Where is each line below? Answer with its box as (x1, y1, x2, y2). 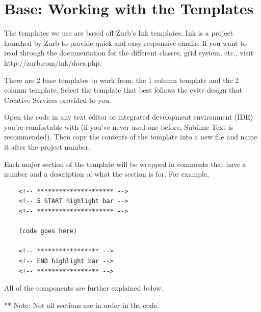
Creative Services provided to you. (4, 94, 111, 105)
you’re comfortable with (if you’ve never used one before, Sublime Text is (4, 121, 233, 132)
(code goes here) (18, 228, 77, 235)
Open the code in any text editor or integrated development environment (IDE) (4, 111, 253, 122)
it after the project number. (4, 141, 90, 152)
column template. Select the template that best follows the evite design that (4, 84, 242, 95)
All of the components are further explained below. (4, 282, 164, 293)
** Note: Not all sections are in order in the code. (4, 299, 159, 310)
